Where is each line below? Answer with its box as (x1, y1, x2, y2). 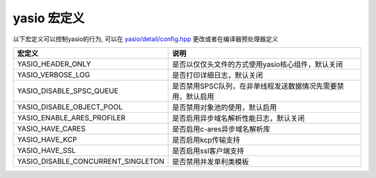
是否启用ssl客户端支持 (171, 146, 244, 156)
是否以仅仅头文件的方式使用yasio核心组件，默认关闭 (171, 59, 343, 69)
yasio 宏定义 (13, 10, 85, 26)
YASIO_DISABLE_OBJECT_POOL (17, 102, 123, 111)
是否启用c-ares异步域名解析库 (171, 124, 271, 133)
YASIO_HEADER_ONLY (17, 59, 91, 69)
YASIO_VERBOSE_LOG (17, 70, 91, 79)
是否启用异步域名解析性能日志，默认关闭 (171, 113, 305, 123)
